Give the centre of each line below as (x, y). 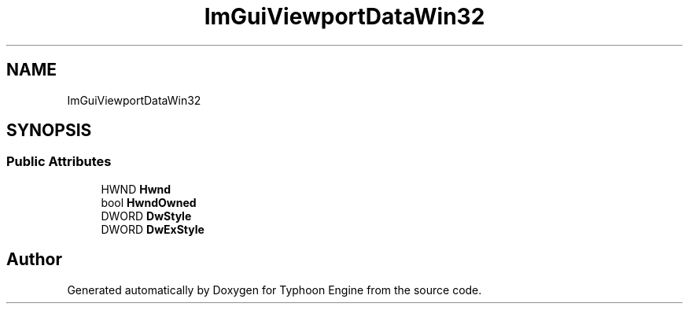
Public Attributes (59, 162)
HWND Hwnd (136, 189)
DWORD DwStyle (146, 216)
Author (34, 260)
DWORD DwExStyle (153, 229)
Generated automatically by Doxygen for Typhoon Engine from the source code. (274, 290)
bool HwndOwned (149, 202)
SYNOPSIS (49, 131)
